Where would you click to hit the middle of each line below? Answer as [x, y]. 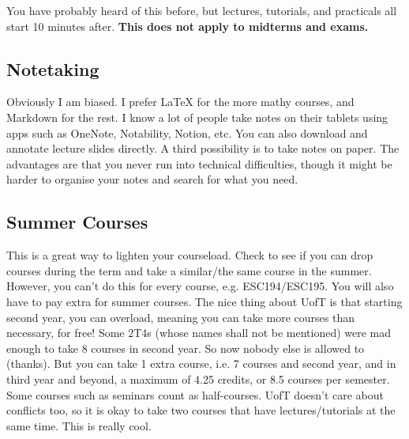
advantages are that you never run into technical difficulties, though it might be [199, 163]
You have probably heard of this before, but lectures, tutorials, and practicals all [202, 10]
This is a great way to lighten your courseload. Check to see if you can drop [190, 255]
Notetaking [53, 68]
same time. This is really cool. [79, 425]
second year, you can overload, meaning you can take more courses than [180, 317]
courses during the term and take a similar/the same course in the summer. [189, 270]
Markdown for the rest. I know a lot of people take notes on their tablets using [197, 117]
